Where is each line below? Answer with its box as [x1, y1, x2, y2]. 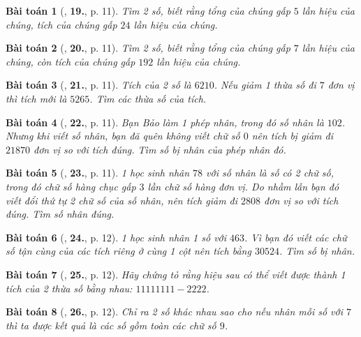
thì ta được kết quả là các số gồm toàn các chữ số [6, 317, 216, 332]
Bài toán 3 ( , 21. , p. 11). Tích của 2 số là [6, 77, 191, 92]
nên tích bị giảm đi [251, 128, 333, 143]
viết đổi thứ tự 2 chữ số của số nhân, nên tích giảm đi [6, 193, 238, 207]
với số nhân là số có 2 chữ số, [206, 165, 334, 180]
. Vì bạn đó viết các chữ [244, 230, 347, 244]
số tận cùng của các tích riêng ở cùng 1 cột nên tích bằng [6, 244, 251, 258]
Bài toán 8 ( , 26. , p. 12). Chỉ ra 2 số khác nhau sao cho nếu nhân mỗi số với [6, 304, 343, 319]
